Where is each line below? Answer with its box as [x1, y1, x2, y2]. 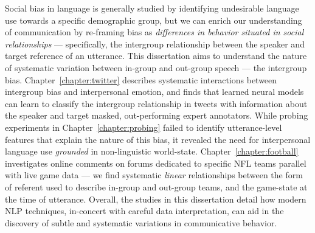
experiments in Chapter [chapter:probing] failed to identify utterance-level [5, 120, 282, 133]
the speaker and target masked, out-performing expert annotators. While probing [5, 109, 308, 122]
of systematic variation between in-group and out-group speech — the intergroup [5, 61, 307, 74]
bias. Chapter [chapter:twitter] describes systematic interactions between [5, 73, 277, 86]
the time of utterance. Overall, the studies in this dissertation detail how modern [5, 192, 306, 205]
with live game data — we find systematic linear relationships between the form [5, 169, 303, 181]
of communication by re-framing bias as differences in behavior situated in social [5, 26, 304, 38]
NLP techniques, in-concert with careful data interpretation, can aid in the [5, 204, 284, 217]
